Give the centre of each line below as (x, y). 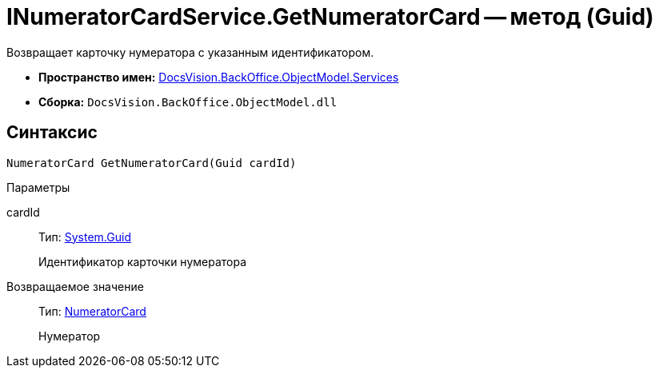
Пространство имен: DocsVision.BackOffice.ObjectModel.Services (219, 77)
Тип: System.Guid (85, 237)
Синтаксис (52, 133)
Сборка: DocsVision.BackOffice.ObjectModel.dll (188, 101)
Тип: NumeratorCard (92, 311)
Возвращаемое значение (75, 286)
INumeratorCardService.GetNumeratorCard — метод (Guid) (330, 17)
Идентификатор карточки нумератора (143, 261)
